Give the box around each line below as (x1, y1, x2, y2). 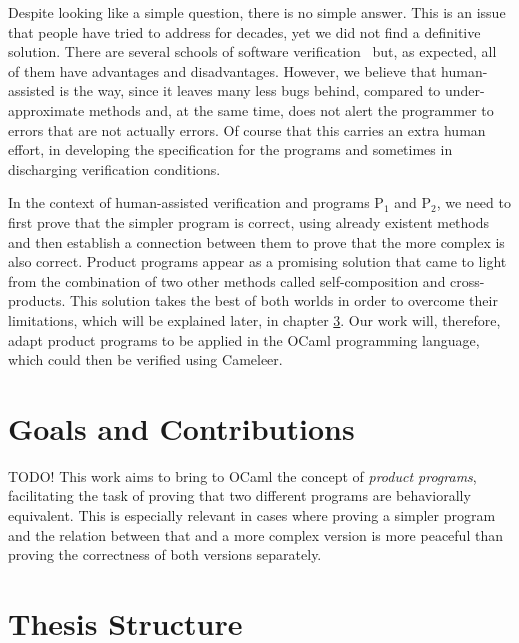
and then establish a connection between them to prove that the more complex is (8, 231, 505, 252)
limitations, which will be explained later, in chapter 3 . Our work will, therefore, (8, 309, 501, 330)
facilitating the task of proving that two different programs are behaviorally (8, 485, 471, 506)
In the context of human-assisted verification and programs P (8, 192, 384, 213)
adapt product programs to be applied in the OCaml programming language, (8, 329, 480, 350)
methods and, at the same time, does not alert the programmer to (88, 99, 494, 120)
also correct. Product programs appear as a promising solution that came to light (8, 251, 507, 272)
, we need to (436, 192, 511, 213)
